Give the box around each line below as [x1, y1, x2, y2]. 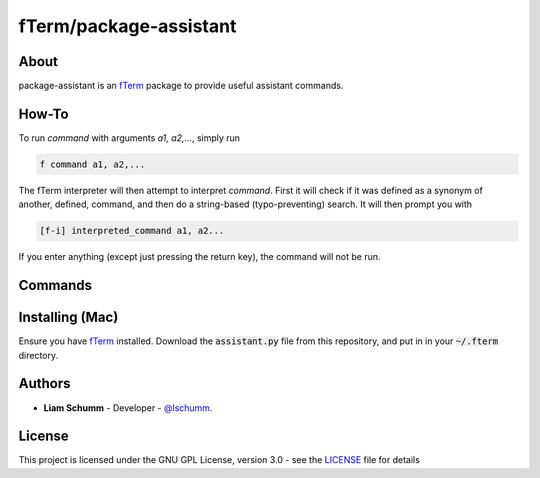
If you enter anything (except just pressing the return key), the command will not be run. [18, 251, 381, 263]
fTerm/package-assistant [18, 15, 237, 37]
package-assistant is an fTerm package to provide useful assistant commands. [18, 80, 344, 92]
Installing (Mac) [18, 309, 119, 326]
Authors [18, 375, 71, 392]
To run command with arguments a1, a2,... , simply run [18, 131, 240, 144]
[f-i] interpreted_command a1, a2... [39, 225, 225, 237]
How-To [18, 105, 69, 122]
